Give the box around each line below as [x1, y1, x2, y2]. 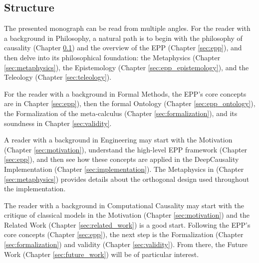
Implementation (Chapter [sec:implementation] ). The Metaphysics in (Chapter [4, 163, 244, 174]
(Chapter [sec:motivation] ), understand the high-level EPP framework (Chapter [4, 144, 248, 154]
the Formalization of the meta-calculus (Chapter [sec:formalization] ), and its [4, 108, 238, 118]
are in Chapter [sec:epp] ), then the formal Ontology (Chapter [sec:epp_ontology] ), [4, 98, 256, 109]
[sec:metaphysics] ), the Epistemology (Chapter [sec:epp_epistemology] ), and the [4, 62, 249, 72]
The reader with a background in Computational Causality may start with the [4, 200, 244, 210]
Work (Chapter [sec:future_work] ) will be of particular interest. [4, 249, 199, 259]
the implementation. [4, 183, 66, 194]
